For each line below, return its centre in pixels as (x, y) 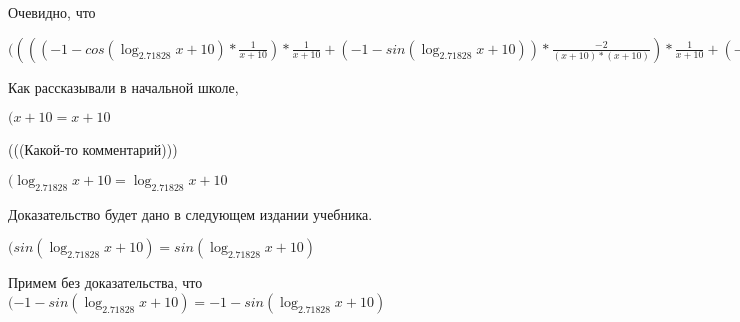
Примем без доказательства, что (105, 282)
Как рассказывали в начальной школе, (123, 86)
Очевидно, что (52, 12)
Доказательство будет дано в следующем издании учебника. (190, 213)
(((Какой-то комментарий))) (93, 149)
